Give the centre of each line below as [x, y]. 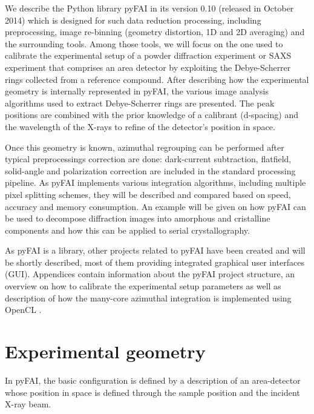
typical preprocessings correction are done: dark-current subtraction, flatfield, [148, 159]
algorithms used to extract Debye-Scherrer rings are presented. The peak [140, 103]
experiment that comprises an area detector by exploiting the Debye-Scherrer [148, 67]
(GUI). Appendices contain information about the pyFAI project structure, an [150, 274]
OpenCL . [23, 310]
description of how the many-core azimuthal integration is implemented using [148, 297]
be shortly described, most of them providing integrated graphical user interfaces [155, 262]
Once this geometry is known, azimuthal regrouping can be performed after [145, 147]
